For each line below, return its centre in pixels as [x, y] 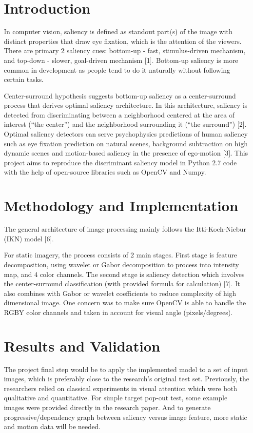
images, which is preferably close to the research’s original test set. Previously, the [127, 379]
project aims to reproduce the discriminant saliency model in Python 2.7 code [120, 162]
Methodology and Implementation [121, 206]
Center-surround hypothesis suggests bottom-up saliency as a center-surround [120, 95]
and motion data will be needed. [52, 426]
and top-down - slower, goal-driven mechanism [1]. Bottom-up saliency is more [121, 60]
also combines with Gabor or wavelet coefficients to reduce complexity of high [120, 293]
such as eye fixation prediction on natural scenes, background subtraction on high [126, 143]
